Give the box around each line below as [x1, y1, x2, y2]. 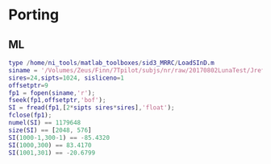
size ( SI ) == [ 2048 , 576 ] [8, 126, 92, 134]
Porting [8, 6, 59, 24]
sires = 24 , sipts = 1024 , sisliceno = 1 [8, 74, 125, 82]
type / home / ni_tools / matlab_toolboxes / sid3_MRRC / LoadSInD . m [8, 59, 215, 67]
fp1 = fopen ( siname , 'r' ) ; [8, 88, 95, 97]
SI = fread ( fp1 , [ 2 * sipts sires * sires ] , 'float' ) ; [8, 104, 175, 112]
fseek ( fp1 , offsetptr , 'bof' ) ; [8, 96, 106, 105]
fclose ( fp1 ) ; [8, 111, 52, 120]
